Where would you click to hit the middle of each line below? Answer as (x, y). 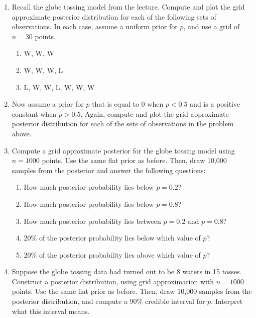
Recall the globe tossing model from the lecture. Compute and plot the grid (128, 7)
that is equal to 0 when (128, 104)
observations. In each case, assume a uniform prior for (95, 26)
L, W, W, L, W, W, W (59, 87)
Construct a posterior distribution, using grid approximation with (113, 281)
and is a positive (215, 104)
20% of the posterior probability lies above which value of (112, 254)
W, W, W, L (43, 70)
